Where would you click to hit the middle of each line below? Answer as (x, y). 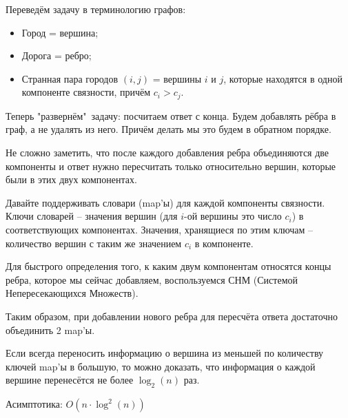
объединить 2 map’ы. (50, 330)
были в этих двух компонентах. (71, 179)
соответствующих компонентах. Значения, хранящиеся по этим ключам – (159, 229)
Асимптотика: (34, 404)
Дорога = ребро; (57, 55)
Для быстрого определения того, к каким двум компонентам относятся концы (168, 266)
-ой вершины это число (233, 216)
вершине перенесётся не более (70, 380)
